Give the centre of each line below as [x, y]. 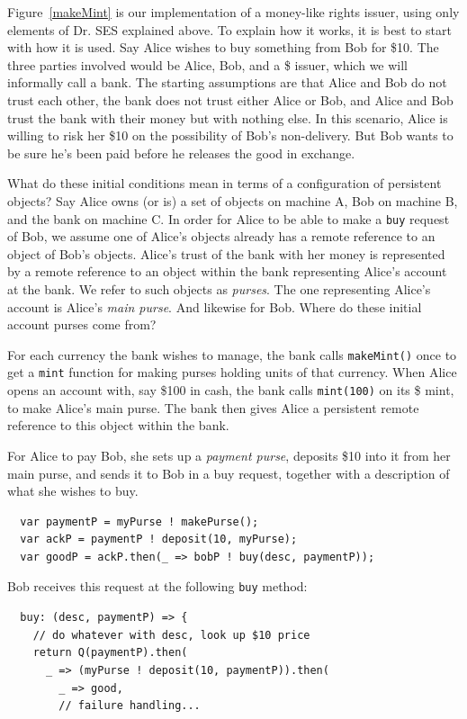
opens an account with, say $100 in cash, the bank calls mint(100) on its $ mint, [231, 390]
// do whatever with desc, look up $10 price [171, 635]
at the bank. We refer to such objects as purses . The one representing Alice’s [219, 288]
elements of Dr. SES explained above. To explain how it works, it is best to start [229, 29]
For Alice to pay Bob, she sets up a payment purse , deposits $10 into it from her [229, 455]
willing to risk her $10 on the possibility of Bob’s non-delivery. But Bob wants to [230, 135]
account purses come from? [82, 324]
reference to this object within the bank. [118, 425]
